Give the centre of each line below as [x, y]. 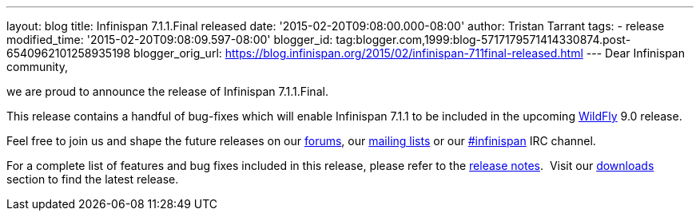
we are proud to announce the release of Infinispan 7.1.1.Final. [167, 91]
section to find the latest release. [93, 179]
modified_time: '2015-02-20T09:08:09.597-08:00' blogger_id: [170, 39]
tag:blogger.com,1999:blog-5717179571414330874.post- [483, 39]
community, [37, 67]
